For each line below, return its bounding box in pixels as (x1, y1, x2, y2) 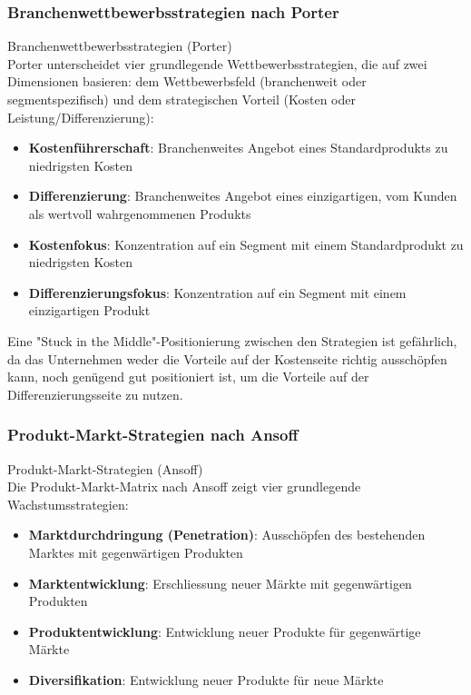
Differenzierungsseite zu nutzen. (7, 384, 183, 403)
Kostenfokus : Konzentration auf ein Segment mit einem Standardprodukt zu (28, 234, 464, 253)
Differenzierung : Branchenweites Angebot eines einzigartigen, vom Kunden (28, 186, 457, 205)
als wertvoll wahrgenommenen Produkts (28, 204, 251, 223)
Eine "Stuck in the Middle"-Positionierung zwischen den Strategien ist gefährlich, (7, 331, 457, 350)
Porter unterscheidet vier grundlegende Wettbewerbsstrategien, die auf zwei (7, 54, 427, 73)
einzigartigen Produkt (28, 301, 151, 320)
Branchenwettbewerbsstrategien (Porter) (7, 36, 232, 55)
